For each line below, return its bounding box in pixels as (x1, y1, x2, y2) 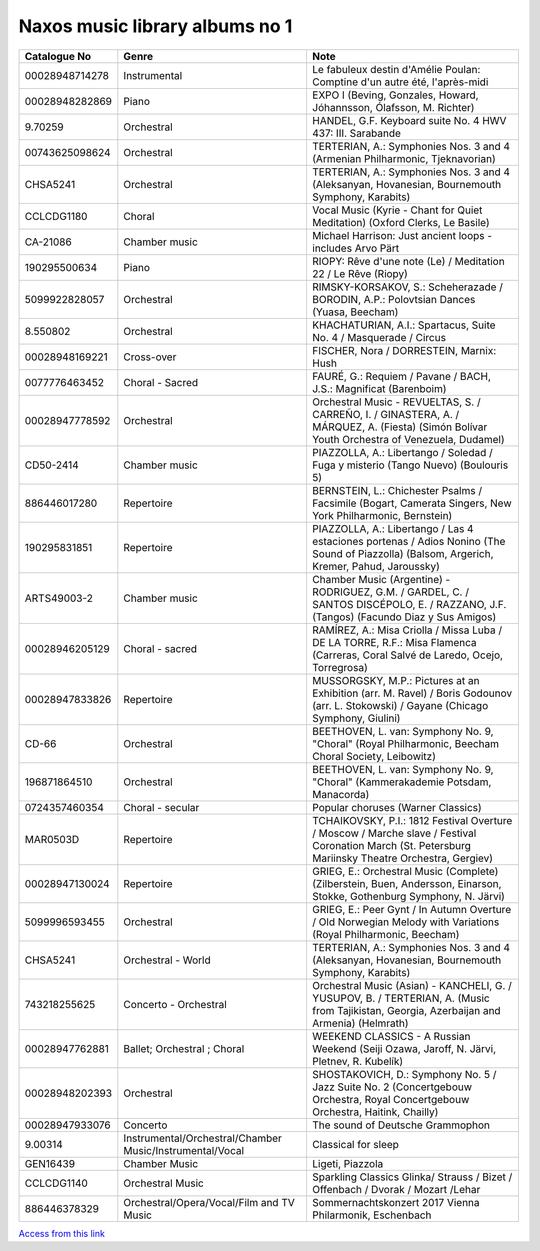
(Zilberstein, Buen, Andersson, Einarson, (311, 876, 502, 890)
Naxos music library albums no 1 (18, 15, 293, 37)
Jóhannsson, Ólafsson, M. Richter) (311, 100, 475, 114)
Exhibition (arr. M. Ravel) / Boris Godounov (311, 686, 513, 700)
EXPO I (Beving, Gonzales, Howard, (311, 88, 479, 102)
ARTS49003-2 (24, 591, 94, 605)
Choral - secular (123, 800, 200, 814)
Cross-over (123, 350, 177, 364)
